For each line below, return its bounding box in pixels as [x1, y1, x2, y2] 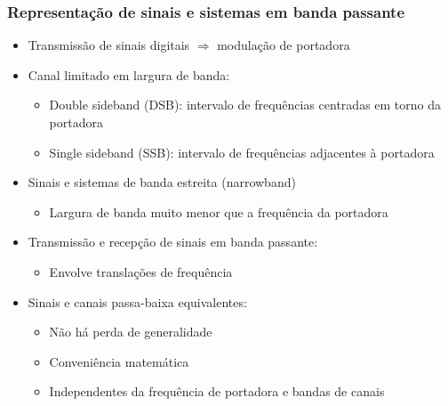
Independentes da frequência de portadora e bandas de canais [49, 382, 385, 401]
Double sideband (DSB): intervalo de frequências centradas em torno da [49, 95, 442, 114]
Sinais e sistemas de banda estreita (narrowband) [28, 173, 296, 191]
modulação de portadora [217, 36, 350, 54]
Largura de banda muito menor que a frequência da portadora [49, 202, 388, 221]
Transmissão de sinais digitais [28, 36, 190, 54]
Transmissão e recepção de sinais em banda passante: [28, 232, 318, 251]
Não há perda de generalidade [49, 322, 212, 341]
